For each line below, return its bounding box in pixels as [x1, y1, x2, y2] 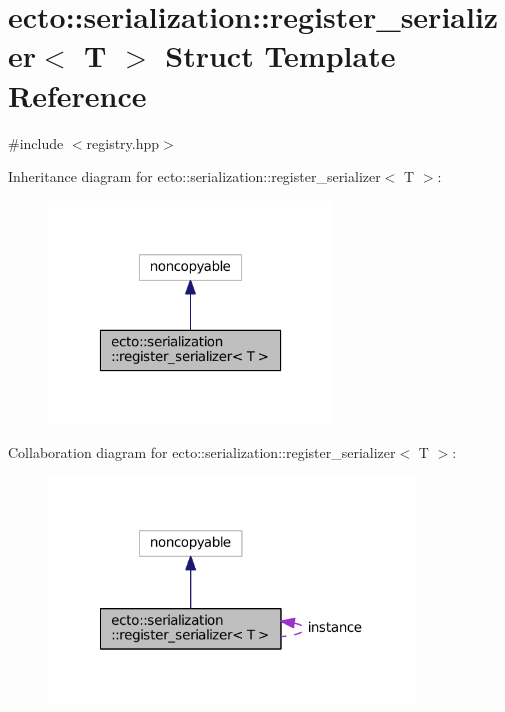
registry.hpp [86, 132, 160, 153]
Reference [8, 74, 147, 115]
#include [8, 132, 64, 153]
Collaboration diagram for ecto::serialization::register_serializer [8, 442, 396, 463]
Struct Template [165, 35, 396, 76]
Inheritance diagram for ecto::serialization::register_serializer [8, 166, 381, 187]
